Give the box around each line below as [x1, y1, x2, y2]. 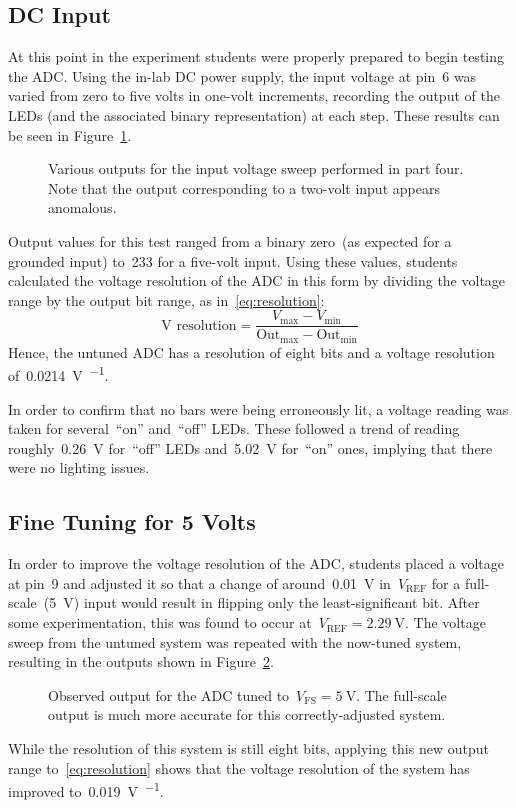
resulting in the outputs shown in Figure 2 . [8, 651, 274, 672]
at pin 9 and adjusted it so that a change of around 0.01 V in [8, 572, 391, 593]
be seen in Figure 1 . [8, 124, 132, 145]
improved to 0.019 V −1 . [8, 778, 164, 801]
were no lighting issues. [8, 457, 150, 478]
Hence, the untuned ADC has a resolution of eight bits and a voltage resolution [8, 341, 495, 362]
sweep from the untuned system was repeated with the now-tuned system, [8, 631, 462, 652]
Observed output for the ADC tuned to [48, 684, 290, 705]
